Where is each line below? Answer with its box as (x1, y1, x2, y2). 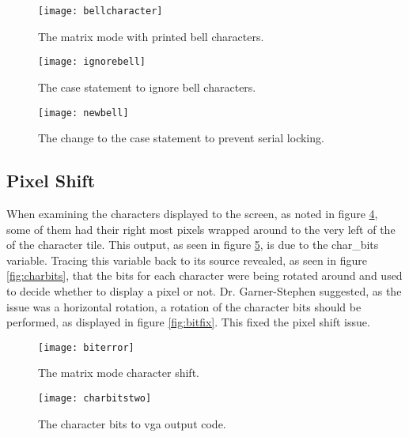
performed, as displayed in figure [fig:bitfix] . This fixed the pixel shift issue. (6, 314, 370, 330)
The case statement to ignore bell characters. (38, 78, 256, 95)
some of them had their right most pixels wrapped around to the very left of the (6, 220, 396, 237)
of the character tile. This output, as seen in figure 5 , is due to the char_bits (6, 236, 379, 253)
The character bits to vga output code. (38, 415, 226, 431)
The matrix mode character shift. (38, 364, 199, 381)
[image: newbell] (38, 107, 129, 119)
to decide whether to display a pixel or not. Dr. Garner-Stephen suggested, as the (6, 282, 402, 299)
